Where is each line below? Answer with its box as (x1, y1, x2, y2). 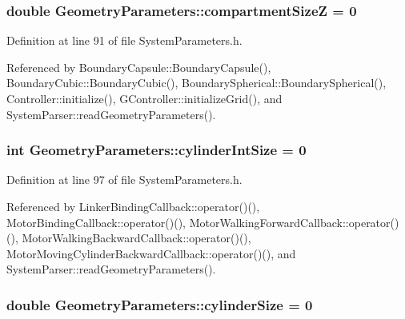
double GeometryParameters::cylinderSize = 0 (6, 294, 313, 314)
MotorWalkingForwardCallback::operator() (189, 213, 399, 230)
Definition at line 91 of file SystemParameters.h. (6, 32, 243, 49)
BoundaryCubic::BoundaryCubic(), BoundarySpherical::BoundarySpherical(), (6, 74, 387, 91)
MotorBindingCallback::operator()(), (6, 213, 186, 230)
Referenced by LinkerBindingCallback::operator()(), (6, 198, 260, 214)
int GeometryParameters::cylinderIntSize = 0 (6, 140, 307, 160)
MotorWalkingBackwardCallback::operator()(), (22, 229, 251, 246)
